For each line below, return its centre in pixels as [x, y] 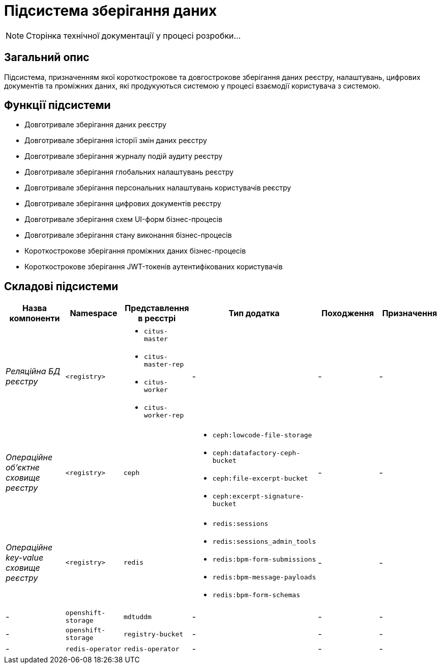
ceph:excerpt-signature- [258, 496]
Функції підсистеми [57, 105]
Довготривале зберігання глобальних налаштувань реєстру [129, 172]
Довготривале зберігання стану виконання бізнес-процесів [128, 235]
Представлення [157, 308]
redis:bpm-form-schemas [256, 595]
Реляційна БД [33, 371]
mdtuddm [137, 617]
